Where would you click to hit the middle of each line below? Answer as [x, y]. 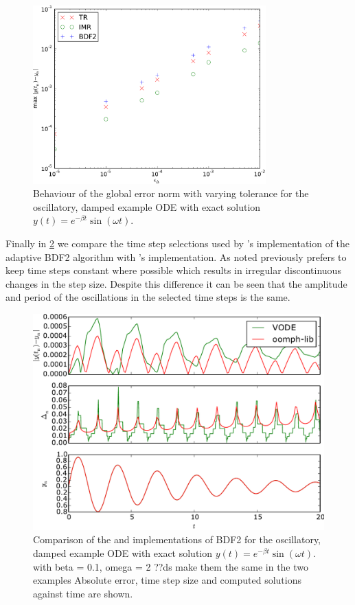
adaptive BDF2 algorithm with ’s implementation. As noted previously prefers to [176, 256]
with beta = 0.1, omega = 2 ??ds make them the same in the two [171, 566]
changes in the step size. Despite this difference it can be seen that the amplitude [176, 283]
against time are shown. [83, 593]
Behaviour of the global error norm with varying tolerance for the [171, 193]
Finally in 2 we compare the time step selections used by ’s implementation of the [178, 243]
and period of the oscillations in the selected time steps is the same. [148, 297]
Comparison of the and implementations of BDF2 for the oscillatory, [177, 539]
